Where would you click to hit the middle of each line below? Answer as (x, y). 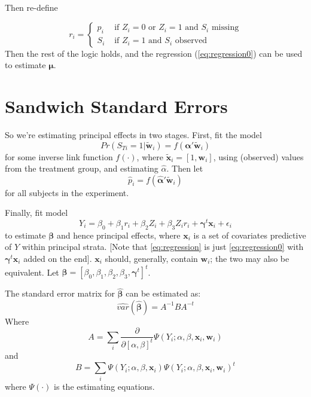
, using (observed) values (258, 156)
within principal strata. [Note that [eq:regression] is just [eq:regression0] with (163, 247)
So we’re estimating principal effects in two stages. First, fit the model (133, 134)
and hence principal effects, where (118, 235)
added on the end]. (58, 258)
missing (225, 28)
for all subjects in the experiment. (67, 192)
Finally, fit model (36, 213)
